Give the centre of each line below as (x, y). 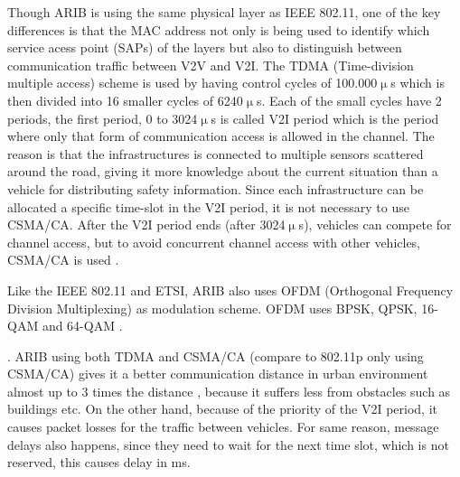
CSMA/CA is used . (63, 260)
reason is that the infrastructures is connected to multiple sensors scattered (216, 153)
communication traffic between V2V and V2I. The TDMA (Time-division (211, 65)
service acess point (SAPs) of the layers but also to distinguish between (205, 47)
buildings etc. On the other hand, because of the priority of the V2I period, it (222, 409)
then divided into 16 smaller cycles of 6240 (125, 100)
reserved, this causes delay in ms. (99, 462)
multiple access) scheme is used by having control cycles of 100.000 (192, 83)
